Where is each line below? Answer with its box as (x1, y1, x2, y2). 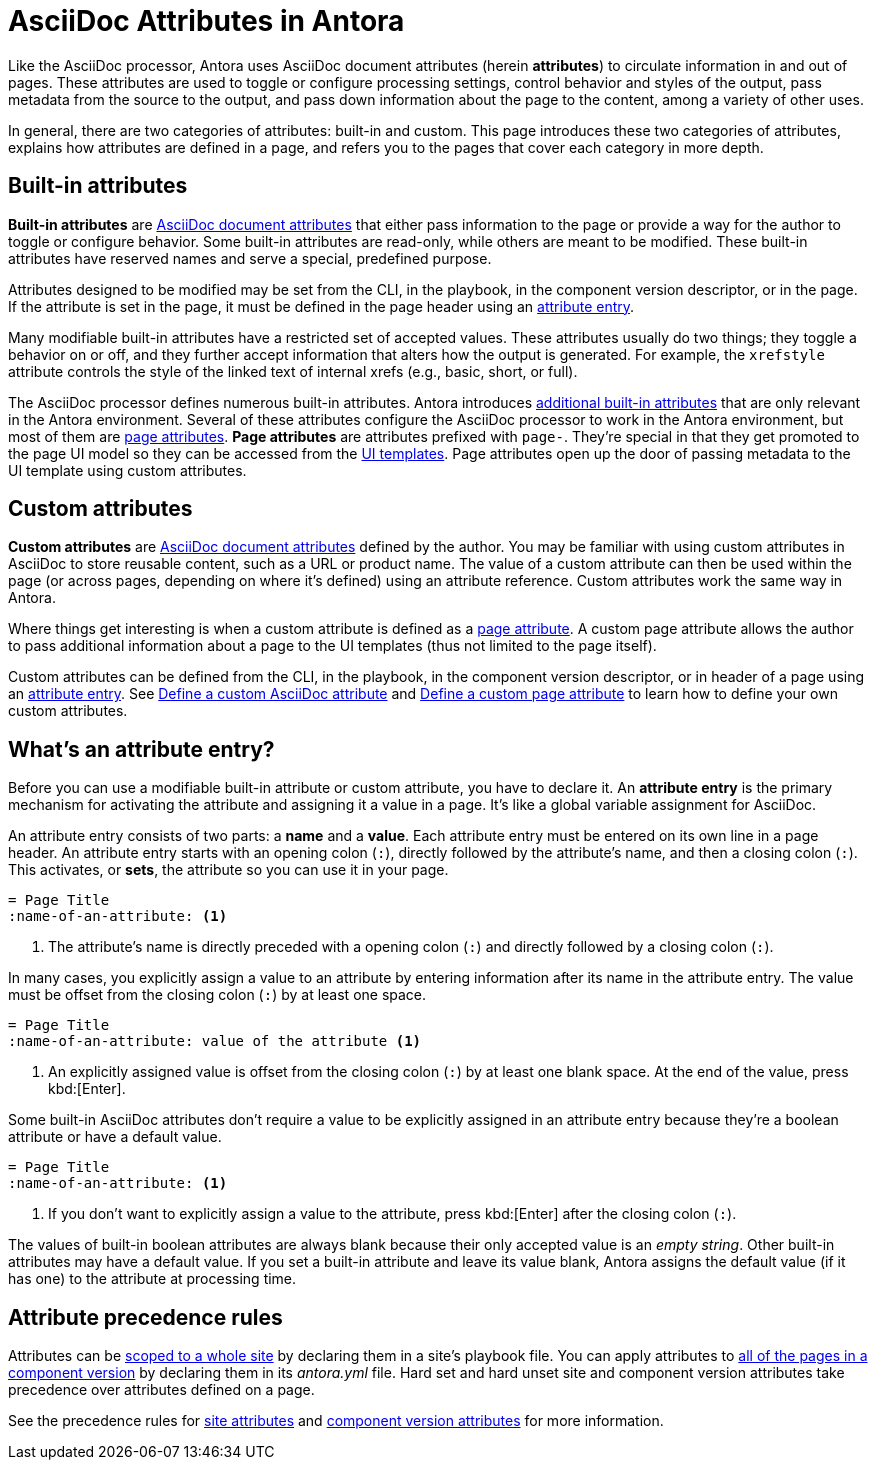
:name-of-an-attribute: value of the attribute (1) (8, 1033, 422, 1050)
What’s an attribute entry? (8, 736, 275, 762)
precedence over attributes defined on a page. (8, 1381, 315, 1399)
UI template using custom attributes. (8, 461, 247, 479)
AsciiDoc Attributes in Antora (8, 4, 405, 38)
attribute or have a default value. (8, 1128, 222, 1146)
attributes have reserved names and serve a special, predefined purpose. (8, 249, 492, 267)
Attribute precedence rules (8, 1304, 283, 1330)
